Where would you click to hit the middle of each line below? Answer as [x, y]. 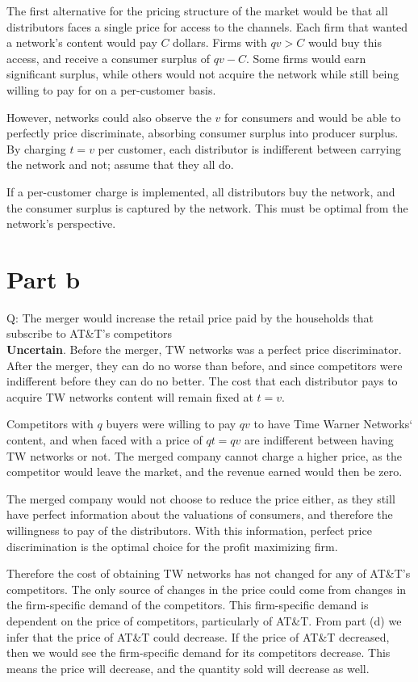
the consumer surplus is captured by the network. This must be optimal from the [207, 207]
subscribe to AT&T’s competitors [89, 333]
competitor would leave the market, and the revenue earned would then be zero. [205, 472]
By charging [36, 148]
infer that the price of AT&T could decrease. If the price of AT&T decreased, [198, 636]
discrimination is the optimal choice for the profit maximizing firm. [172, 546]
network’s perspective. [61, 223]
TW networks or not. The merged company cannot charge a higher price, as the [204, 455]
